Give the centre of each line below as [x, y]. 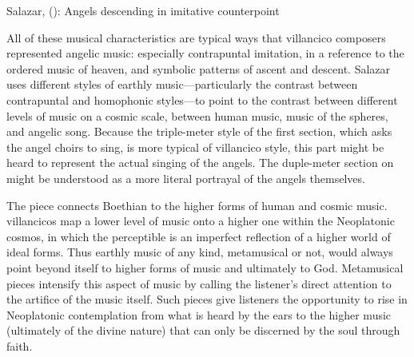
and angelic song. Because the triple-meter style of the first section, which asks [199, 131]
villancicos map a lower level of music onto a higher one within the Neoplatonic [201, 221]
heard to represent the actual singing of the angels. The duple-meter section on [200, 163]
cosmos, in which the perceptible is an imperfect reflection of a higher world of [199, 236]
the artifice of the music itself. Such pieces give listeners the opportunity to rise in [207, 299]
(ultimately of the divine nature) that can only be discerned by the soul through [203, 330]
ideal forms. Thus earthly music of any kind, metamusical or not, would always [200, 252]
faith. [20, 345]
